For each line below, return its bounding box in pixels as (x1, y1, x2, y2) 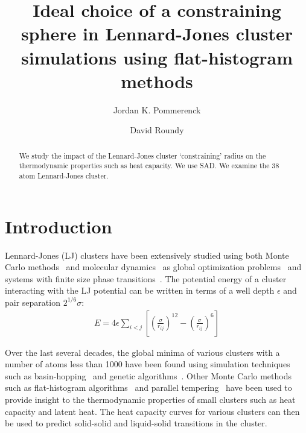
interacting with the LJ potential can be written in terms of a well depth (5, 284, 275, 297)
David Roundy (130, 124, 184, 136)
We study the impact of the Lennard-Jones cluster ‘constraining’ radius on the (19, 150, 266, 160)
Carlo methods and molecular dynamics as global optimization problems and (5, 261, 302, 273)
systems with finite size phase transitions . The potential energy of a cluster (5, 272, 287, 285)
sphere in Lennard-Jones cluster (21, 21, 293, 46)
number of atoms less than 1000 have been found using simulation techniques (5, 358, 290, 370)
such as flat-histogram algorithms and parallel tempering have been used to (5, 381, 292, 394)
